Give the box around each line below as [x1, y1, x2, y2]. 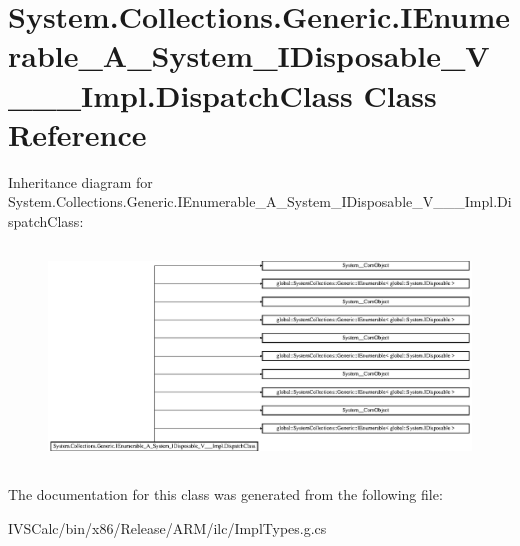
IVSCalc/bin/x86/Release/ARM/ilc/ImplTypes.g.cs [8, 517, 327, 538]
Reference [8, 113, 147, 154]
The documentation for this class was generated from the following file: [8, 483, 443, 504]
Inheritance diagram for [8, 171, 153, 192]
